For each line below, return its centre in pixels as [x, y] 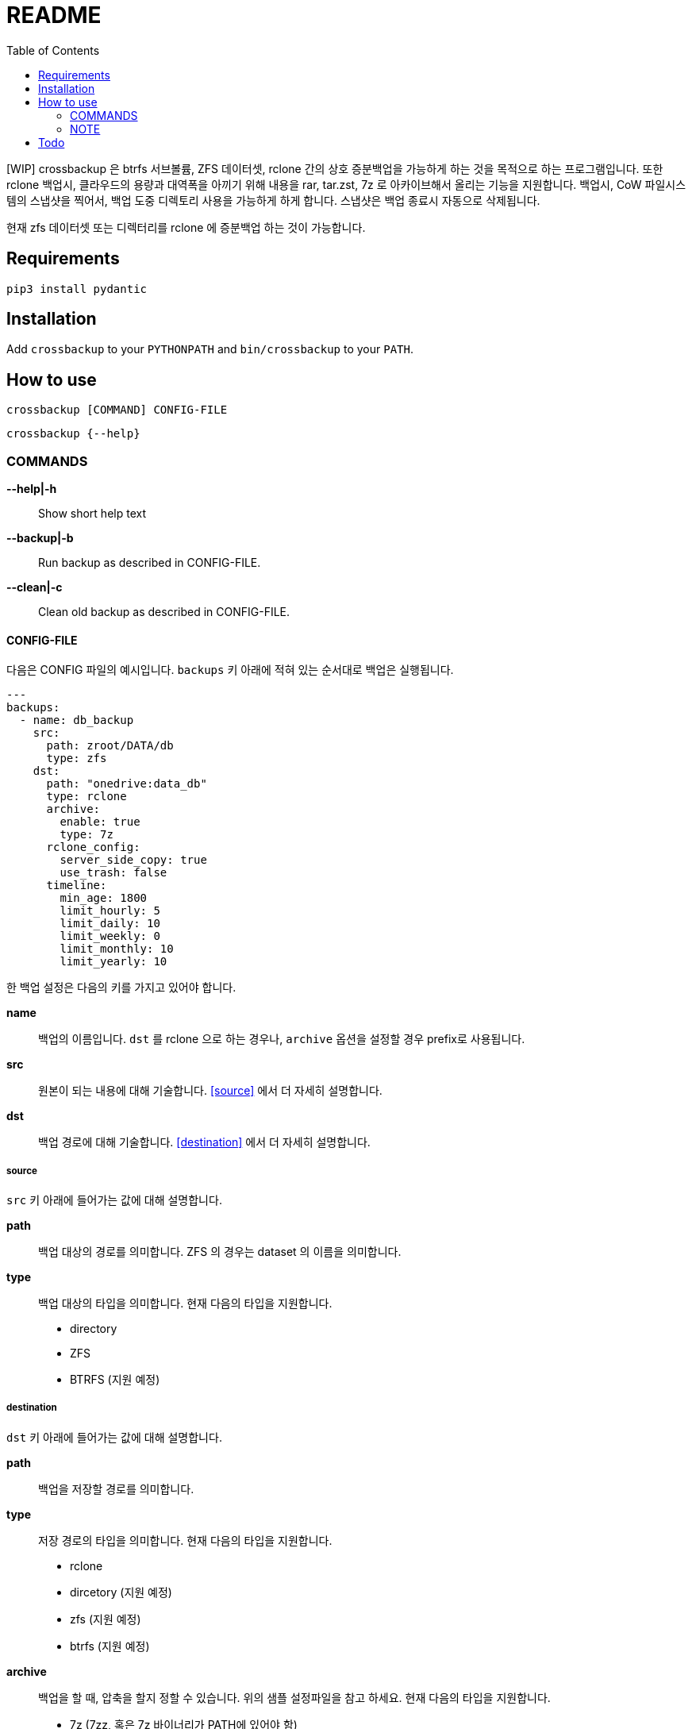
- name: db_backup [77, 720]
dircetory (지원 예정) [121, 1592]
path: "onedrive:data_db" [127, 784]
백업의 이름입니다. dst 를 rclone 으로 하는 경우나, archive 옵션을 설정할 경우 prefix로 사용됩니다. [282, 1039]
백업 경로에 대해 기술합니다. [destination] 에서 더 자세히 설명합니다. [204, 1142]
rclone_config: [93, 847]
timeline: [77, 886]
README [54, 15]
